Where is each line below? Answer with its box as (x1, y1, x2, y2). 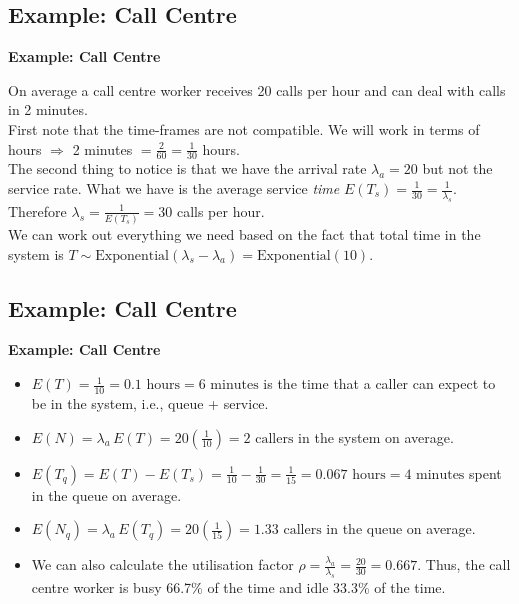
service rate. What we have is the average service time (8, 178, 340, 198)
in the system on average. (298, 426, 454, 447)
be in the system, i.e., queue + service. (31, 392, 269, 413)
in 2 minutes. (8, 99, 88, 120)
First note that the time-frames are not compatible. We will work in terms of (8, 118, 480, 139)
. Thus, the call (417, 554, 511, 575)
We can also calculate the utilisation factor (31, 554, 294, 575)
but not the (422, 158, 493, 179)
